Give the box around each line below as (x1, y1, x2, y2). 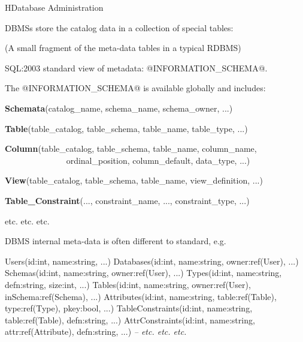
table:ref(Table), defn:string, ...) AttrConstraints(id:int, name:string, (5, 313, 255, 326)
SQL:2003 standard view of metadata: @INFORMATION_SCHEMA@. (5, 61, 268, 74)
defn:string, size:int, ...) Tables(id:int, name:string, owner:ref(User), (5, 278, 251, 290)
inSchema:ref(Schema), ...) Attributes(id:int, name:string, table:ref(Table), (5, 290, 277, 302)
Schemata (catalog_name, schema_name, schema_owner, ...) (5, 101, 233, 114)
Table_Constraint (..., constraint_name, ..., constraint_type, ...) (5, 194, 250, 206)
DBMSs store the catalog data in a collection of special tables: (5, 21, 234, 34)
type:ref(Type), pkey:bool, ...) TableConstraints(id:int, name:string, (5, 302, 253, 314)
